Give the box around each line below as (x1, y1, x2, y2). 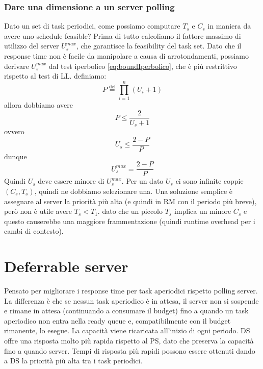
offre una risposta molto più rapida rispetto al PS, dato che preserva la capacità (4, 335, 254, 346)
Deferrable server (4, 256, 128, 277)
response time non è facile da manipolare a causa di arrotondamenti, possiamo (4, 51, 249, 61)
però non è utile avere (4, 206, 72, 216)
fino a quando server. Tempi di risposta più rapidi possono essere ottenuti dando (4, 345, 255, 356)
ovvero (4, 126, 24, 137)
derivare (4, 60, 29, 71)
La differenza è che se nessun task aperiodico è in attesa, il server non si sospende (4, 295, 259, 306)
